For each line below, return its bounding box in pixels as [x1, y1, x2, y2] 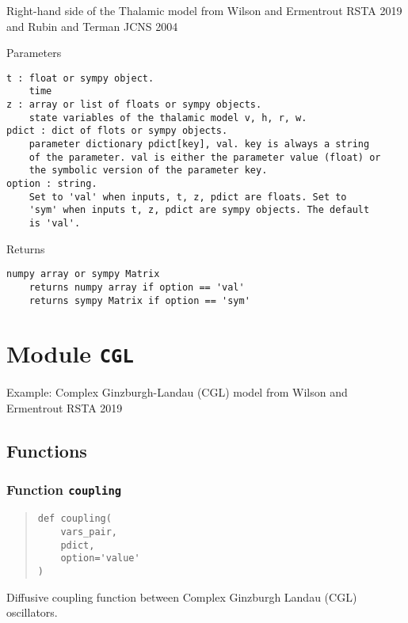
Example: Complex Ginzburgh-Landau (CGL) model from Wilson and [6, 384, 348, 401]
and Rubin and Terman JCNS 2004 [6, 17, 178, 34]
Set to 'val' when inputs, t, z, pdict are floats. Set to [29, 191, 347, 203]
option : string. [6, 178, 97, 190]
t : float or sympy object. [6, 72, 154, 84]
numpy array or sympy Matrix [6, 268, 160, 280]
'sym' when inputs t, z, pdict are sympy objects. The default [29, 204, 370, 216]
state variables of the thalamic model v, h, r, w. [29, 112, 307, 123]
